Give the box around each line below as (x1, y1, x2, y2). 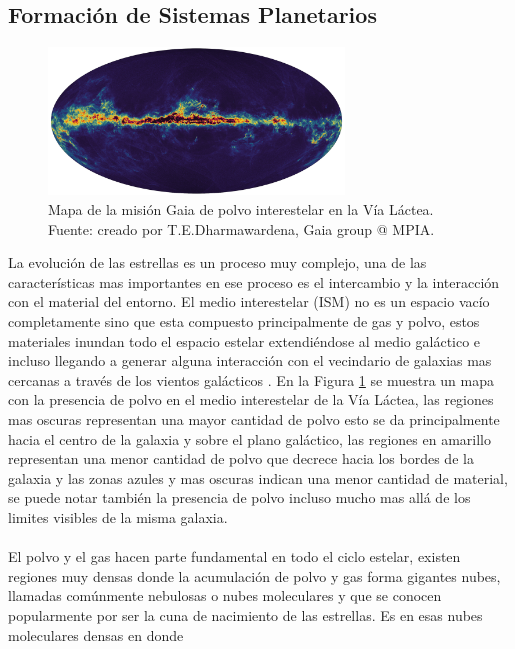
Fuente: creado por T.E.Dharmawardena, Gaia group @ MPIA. (48, 218, 435, 239)
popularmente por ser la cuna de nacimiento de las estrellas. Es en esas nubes (8, 604, 483, 625)
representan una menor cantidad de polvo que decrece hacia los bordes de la (8, 448, 474, 469)
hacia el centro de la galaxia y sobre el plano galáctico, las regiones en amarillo (8, 428, 491, 449)
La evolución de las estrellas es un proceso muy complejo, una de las (8, 252, 427, 273)
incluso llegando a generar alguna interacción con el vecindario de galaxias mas (8, 350, 492, 371)
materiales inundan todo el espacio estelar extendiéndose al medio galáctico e (8, 330, 481, 351)
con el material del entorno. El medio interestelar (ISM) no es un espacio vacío (8, 291, 490, 312)
